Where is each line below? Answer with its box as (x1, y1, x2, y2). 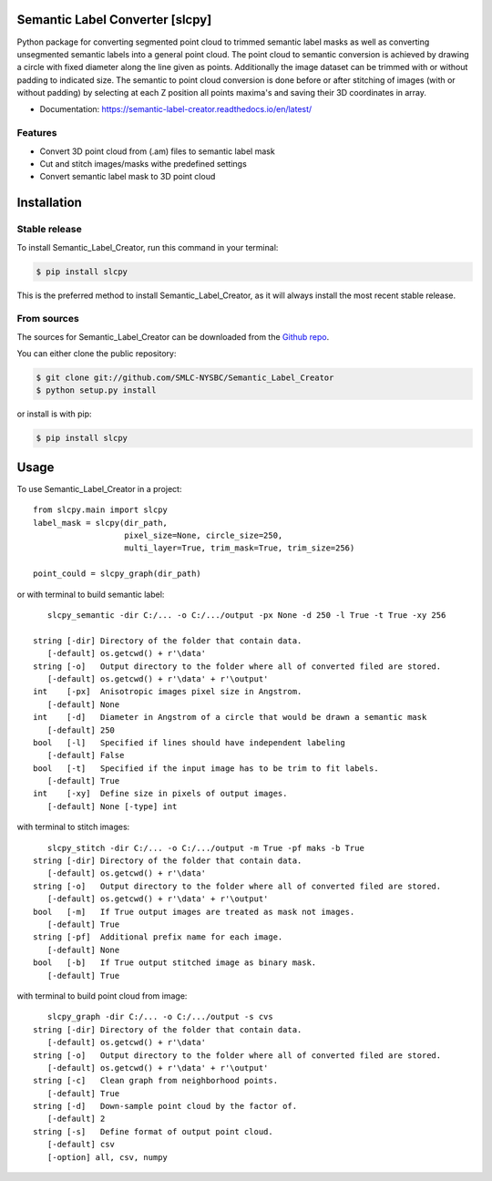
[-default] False (46, 750, 125, 761)
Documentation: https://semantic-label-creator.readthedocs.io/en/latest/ (39, 104, 313, 115)
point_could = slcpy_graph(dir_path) (33, 569, 202, 579)
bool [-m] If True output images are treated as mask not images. (33, 907, 355, 917)
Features (16, 127, 57, 139)
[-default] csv (46, 1139, 116, 1150)
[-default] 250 (46, 724, 116, 735)
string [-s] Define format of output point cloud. (33, 1126, 273, 1136)
